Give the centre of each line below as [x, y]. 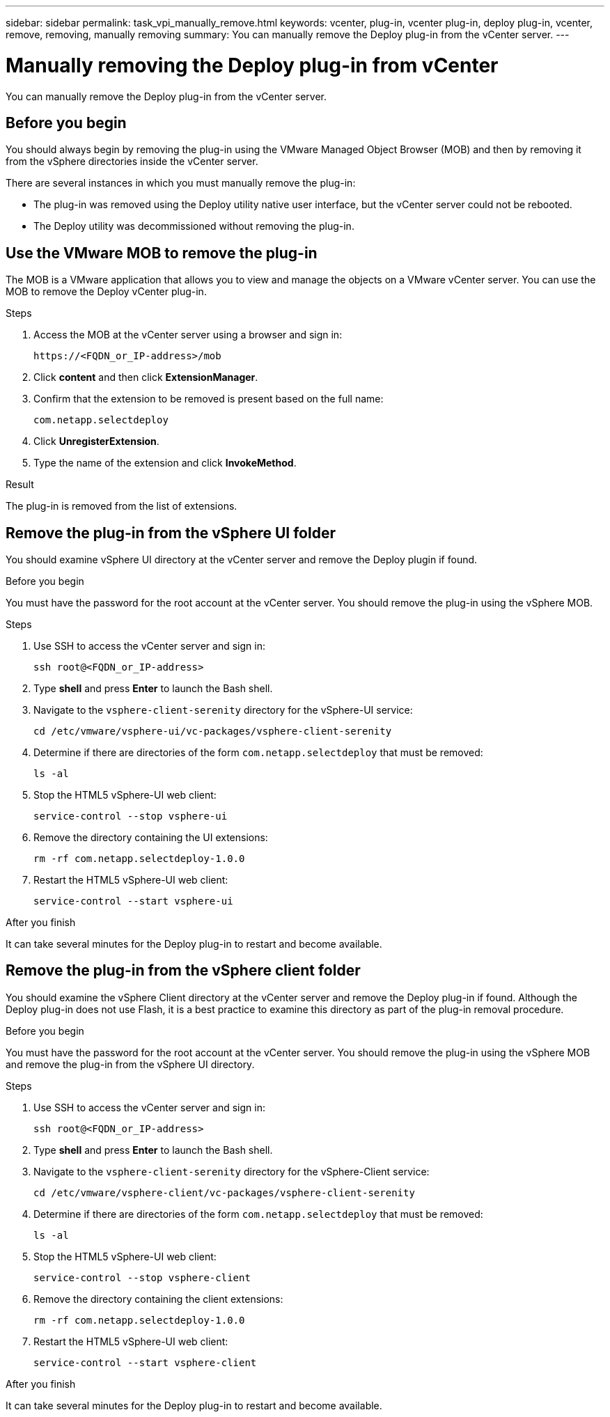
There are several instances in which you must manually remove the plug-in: [181, 183]
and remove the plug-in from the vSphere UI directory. [130, 1064]
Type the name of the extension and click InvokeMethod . [165, 463]
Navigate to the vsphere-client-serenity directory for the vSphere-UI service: [223, 710]
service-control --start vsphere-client [145, 1362]
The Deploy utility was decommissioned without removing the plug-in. [194, 226]
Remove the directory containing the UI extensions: [151, 838]
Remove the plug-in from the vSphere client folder [183, 971]
